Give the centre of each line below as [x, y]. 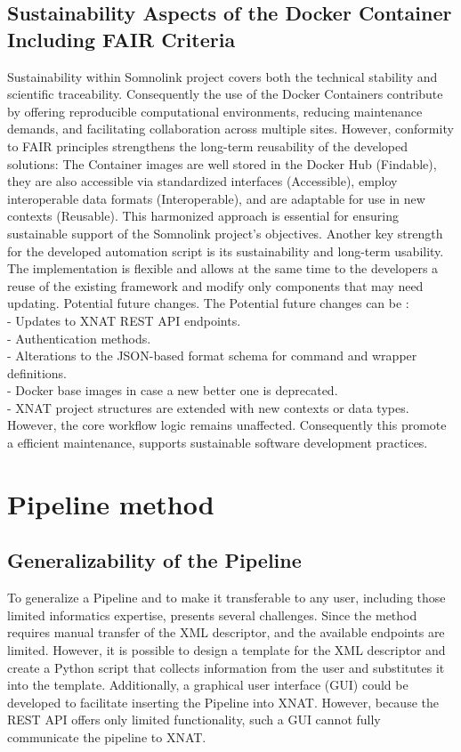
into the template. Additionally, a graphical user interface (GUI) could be [208, 685]
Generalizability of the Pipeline [154, 560]
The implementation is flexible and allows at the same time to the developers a [223, 268]
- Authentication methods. [79, 338]
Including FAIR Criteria [121, 39]
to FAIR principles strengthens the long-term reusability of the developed [208, 146]
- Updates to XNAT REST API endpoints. [124, 320]
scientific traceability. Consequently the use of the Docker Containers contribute [225, 94]
